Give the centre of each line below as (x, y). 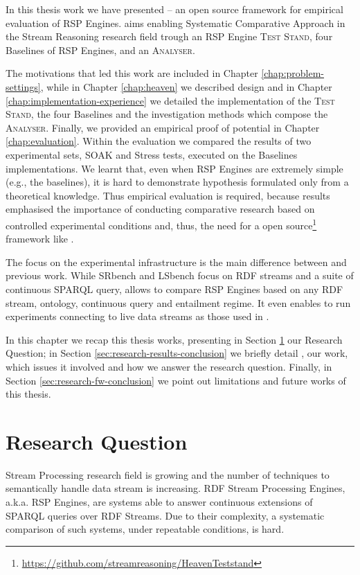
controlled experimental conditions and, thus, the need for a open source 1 (161, 224)
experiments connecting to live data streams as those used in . (137, 316)
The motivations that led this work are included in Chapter (132, 73)
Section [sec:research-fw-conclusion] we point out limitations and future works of (176, 380)
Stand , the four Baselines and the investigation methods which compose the (167, 114)
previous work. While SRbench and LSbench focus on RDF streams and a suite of (180, 275)
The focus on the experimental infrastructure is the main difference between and (176, 262)
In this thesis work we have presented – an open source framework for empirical (174, 9)
